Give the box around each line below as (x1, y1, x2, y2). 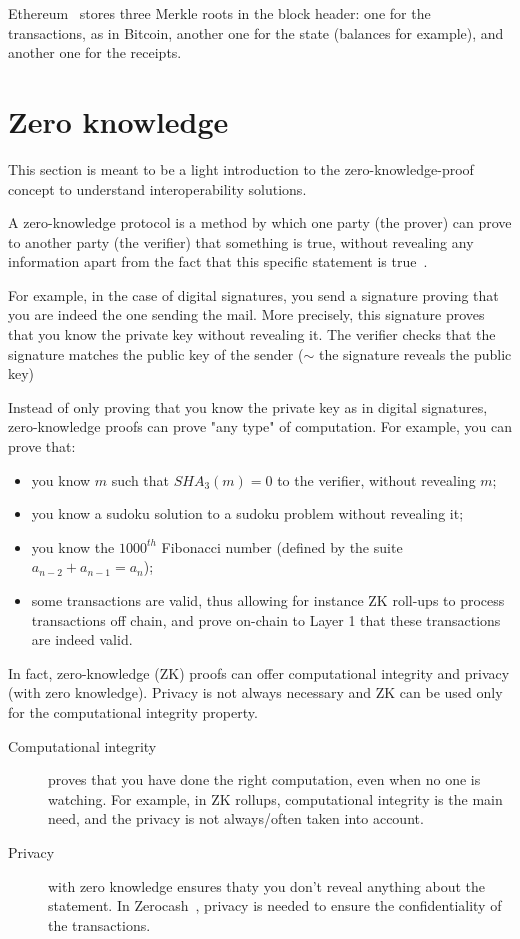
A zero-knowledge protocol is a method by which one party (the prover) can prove (8, 212, 512, 233)
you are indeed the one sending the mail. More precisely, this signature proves (8, 304, 485, 325)
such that (111, 469, 170, 490)
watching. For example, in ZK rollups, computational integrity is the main (48, 788, 503, 809)
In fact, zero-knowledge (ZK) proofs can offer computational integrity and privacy (8, 662, 510, 683)
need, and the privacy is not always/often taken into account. (48, 808, 424, 829)
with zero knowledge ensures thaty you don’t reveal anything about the (48, 875, 486, 896)
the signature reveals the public (318, 343, 512, 364)
